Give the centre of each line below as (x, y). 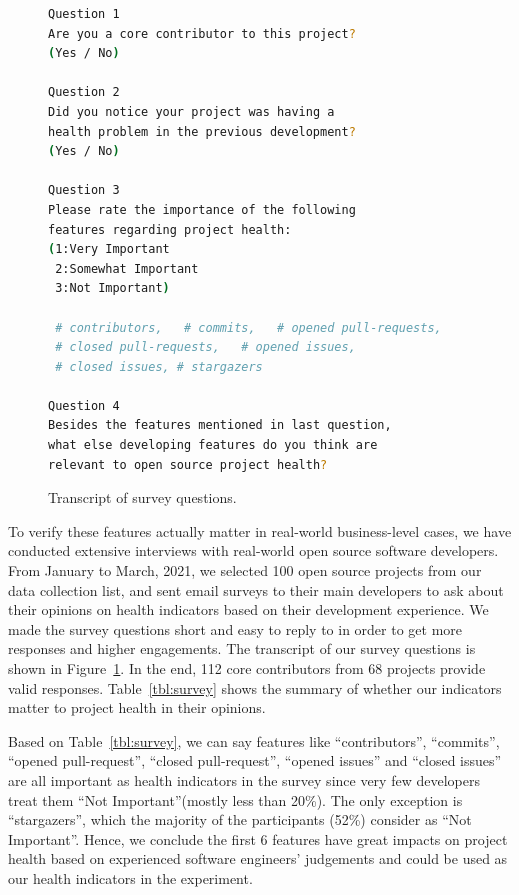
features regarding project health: (170, 229)
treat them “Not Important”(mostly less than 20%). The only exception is (235, 799)
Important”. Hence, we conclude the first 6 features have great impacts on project (258, 838)
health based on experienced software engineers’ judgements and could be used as (258, 858)
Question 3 (84, 190)
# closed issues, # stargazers (159, 366)
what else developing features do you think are (213, 445)
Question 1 (84, 14)
